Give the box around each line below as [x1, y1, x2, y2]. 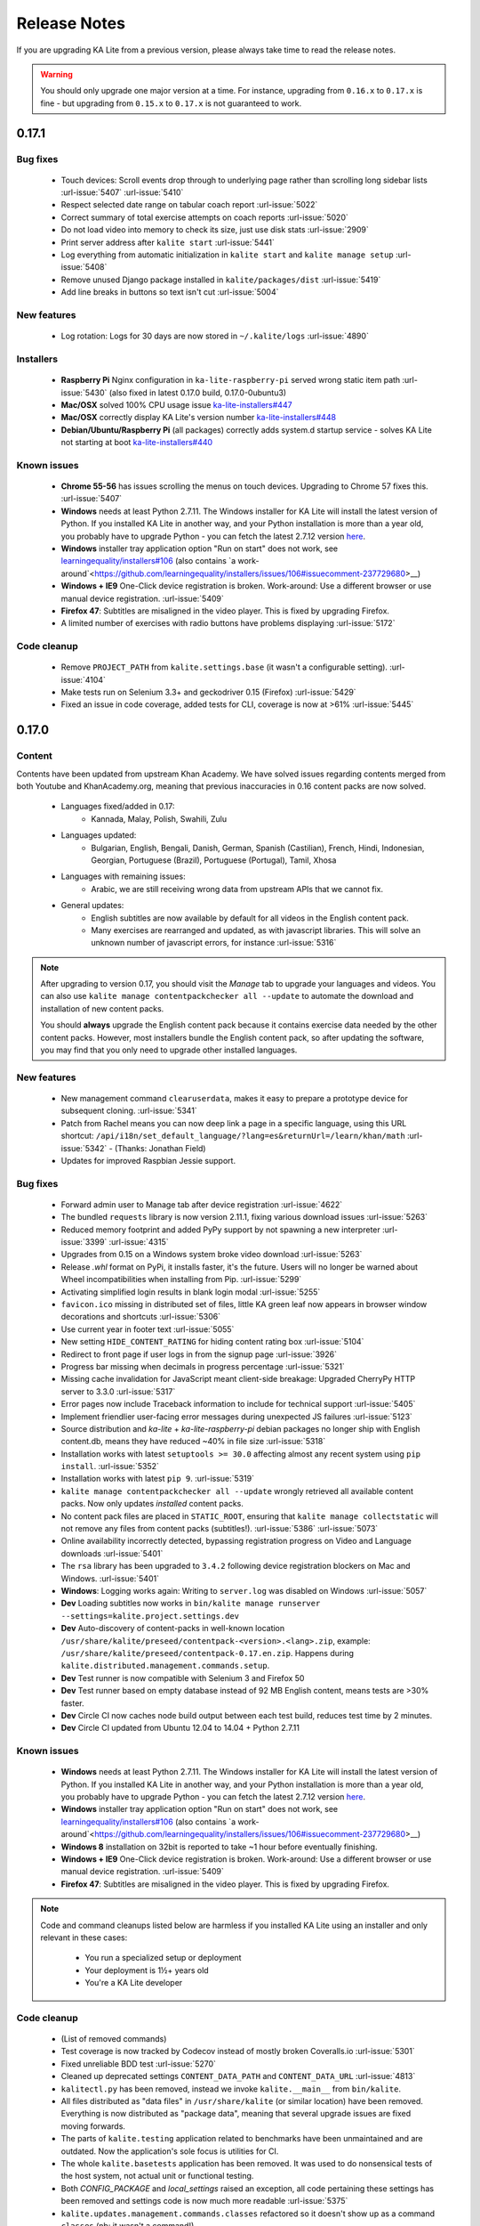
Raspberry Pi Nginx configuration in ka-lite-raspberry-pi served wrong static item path [60, 375, 401, 386]
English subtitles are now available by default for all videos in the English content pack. [91, 913, 409, 923]
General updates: [60, 900, 124, 911]
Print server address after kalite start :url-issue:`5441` [60, 237, 276, 248]
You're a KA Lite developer [84, 1978, 183, 1988]
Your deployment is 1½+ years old [84, 1964, 209, 1976]
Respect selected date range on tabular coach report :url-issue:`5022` [60, 199, 318, 210]
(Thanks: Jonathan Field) [114, 1142, 206, 1153]
